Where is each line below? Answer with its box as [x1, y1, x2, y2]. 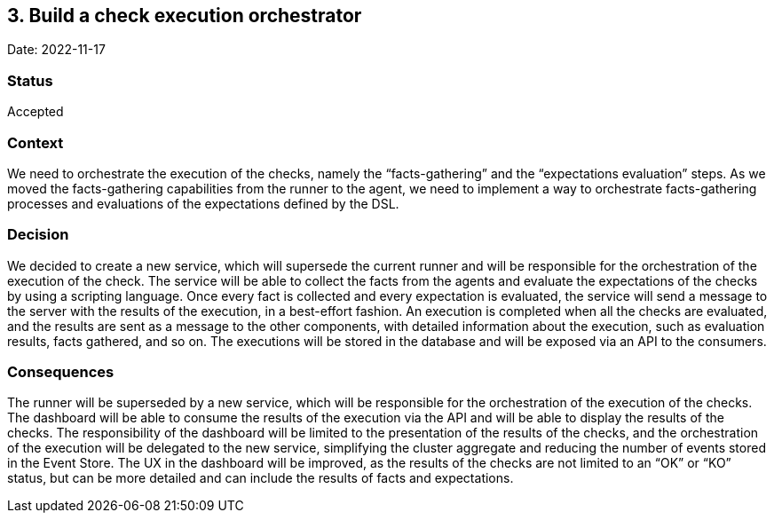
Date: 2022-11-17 [7, 42, 106, 58]
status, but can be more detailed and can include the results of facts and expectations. [7, 470, 514, 486]
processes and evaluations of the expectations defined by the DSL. [7, 195, 399, 211]
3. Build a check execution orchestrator [7, 4, 362, 27]
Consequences [7, 363, 115, 382]
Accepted [7, 104, 64, 120]
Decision [7, 225, 69, 244]
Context [7, 133, 64, 152]
